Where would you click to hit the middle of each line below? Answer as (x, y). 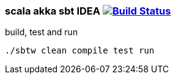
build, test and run (42, 32)
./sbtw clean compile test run (80, 51)
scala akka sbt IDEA (53, 11)
